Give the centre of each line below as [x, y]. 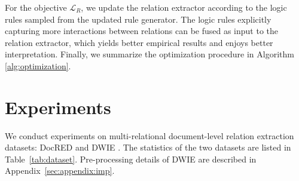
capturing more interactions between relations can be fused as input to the [142, 31]
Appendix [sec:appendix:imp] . [60, 171]
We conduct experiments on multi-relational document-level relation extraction [149, 135]
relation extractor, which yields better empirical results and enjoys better [139, 42]
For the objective [36, 7]
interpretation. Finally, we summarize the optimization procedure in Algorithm [149, 54]
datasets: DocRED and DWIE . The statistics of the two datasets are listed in [148, 147]
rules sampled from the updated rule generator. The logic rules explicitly [138, 19]
